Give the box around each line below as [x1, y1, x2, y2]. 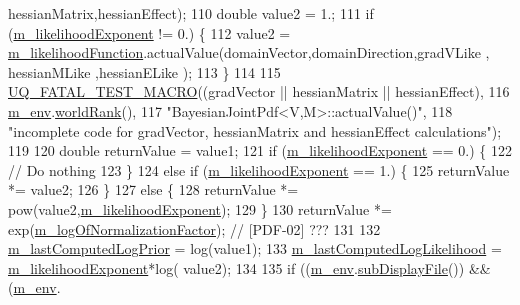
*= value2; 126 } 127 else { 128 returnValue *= [8, 179, 299, 200]
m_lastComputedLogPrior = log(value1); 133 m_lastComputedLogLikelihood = [8, 238, 502, 259]
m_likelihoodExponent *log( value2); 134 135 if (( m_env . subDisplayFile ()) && [8, 257, 491, 278]
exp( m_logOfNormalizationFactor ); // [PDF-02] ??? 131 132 [8, 218, 381, 239]
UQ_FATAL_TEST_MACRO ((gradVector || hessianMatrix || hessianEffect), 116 [8, 81, 510, 102]
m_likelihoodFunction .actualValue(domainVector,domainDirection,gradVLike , [8, 42, 490, 63]
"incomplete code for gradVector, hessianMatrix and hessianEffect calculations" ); [8, 120, 502, 141]
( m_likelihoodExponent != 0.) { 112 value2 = [8, 22, 291, 43]
